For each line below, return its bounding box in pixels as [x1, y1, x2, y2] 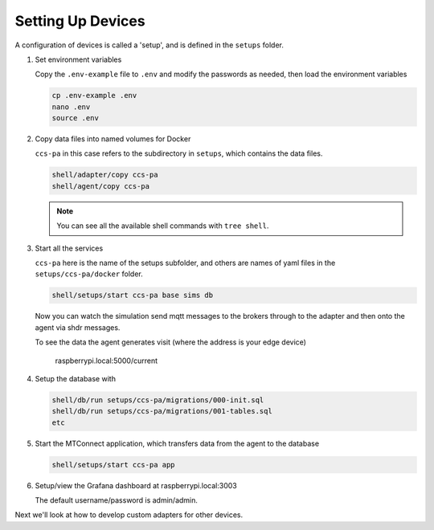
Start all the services [35, 243, 104, 253]
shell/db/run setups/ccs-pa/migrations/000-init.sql [51, 395, 264, 405]
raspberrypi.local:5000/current [55, 356, 158, 365]
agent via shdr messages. [35, 322, 121, 332]
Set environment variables [35, 55, 122, 64]
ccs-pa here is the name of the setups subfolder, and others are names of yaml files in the [35, 258, 336, 267]
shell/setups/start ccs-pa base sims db [51, 291, 213, 300]
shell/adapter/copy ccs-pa [51, 170, 158, 180]
